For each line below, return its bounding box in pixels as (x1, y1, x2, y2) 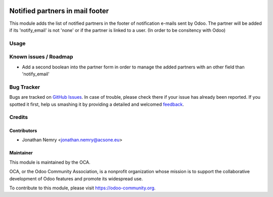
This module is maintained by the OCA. (9, 159, 90, 165)
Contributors (9, 128, 37, 134)
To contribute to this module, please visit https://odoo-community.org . (9, 185, 156, 191)
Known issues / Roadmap (9, 53, 73, 60)
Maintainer (9, 150, 33, 156)
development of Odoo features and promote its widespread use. (9, 175, 143, 182)
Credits (9, 114, 28, 121)
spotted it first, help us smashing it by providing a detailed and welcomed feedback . (9, 101, 185, 107)
